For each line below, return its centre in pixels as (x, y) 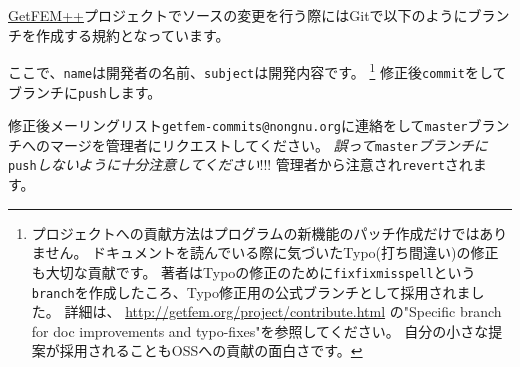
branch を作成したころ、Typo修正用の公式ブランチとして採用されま (251, 291)
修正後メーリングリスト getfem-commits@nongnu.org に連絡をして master (238, 125)
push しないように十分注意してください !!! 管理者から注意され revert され (240, 164)
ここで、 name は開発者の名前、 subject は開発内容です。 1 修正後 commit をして (257, 70)
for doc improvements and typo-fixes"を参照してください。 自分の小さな (260, 330)
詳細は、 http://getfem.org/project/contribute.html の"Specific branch (283, 311)
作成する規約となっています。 (132, 34)
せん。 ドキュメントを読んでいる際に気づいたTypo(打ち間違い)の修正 (272, 252)
